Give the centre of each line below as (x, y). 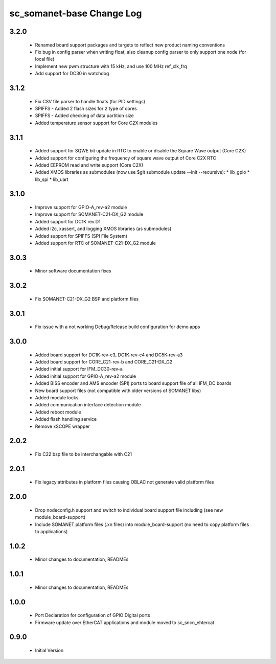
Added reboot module (58, 412)
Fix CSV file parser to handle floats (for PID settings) (90, 101)
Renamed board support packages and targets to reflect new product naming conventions (130, 45)
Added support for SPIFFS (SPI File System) (81, 236)
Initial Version (49, 650)
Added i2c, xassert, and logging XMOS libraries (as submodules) (103, 229)
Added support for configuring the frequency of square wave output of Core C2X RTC (126, 158)
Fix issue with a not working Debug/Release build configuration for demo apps (118, 327)
